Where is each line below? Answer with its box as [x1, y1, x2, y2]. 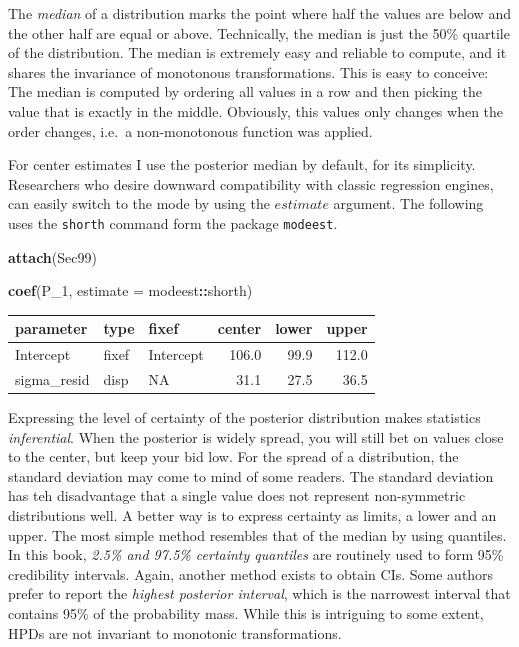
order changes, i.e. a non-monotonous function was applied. [8, 120, 373, 141]
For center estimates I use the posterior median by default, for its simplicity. [8, 154, 476, 175]
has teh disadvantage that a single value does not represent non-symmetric [8, 485, 466, 506]
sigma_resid [15, 368, 90, 389]
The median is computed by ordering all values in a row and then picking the [8, 81, 482, 102]
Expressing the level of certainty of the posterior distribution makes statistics [8, 407, 481, 428]
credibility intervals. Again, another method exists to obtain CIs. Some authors [8, 563, 494, 584]
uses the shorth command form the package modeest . [8, 212, 338, 233]
